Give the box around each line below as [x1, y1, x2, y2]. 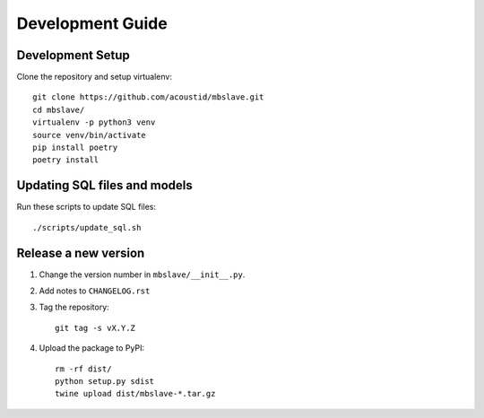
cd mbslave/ [32, 104, 85, 115]
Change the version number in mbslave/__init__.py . [39, 269, 246, 280]
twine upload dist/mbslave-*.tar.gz [55, 388, 216, 399]
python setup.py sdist [55, 376, 155, 386]
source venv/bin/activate [32, 130, 147, 140]
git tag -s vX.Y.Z [55, 323, 136, 333]
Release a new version [16, 245, 145, 260]
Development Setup [16, 48, 130, 63]
